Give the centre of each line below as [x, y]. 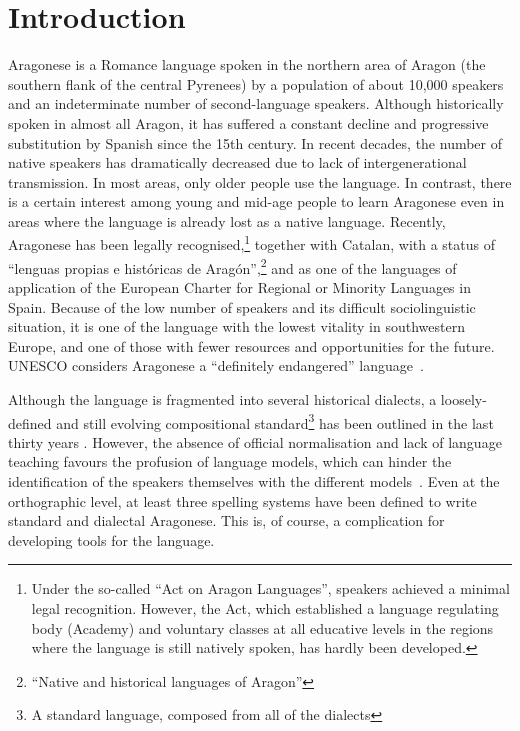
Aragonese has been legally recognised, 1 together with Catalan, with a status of [252, 243]
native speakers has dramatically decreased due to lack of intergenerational [237, 162]
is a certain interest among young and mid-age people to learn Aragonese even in [256, 201]
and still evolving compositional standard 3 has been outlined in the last [275, 421]
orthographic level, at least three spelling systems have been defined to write [242, 500]
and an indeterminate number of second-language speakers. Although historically [256, 103]
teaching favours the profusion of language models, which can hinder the [230, 461]
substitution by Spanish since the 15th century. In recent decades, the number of [255, 142]
